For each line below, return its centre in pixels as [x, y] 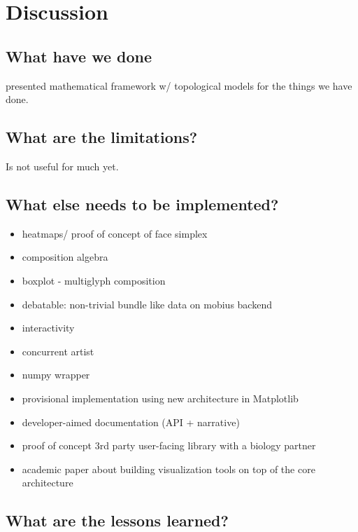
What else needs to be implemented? [142, 204]
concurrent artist [58, 351]
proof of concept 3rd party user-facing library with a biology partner [169, 445]
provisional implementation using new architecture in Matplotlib [160, 398]
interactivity [48, 328]
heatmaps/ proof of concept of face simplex [115, 233]
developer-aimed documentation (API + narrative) [131, 422]
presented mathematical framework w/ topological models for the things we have [179, 85]
